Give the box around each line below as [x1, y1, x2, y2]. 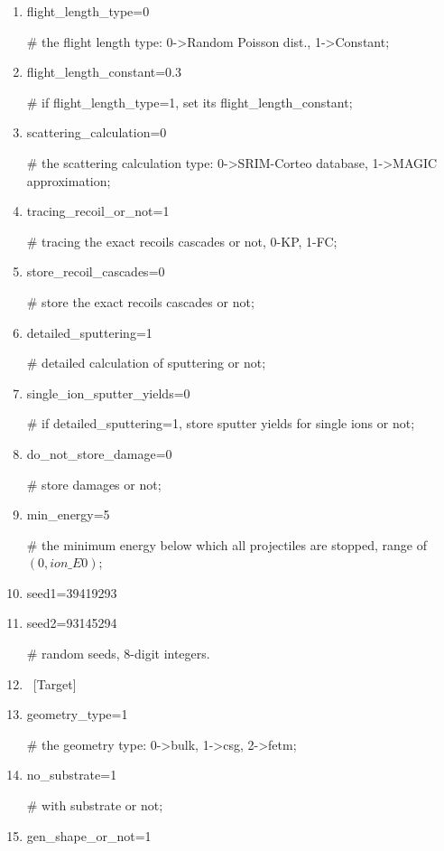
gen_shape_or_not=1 [26, 826, 152, 845]
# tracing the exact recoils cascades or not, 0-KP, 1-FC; [26, 231, 338, 250]
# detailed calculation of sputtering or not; [26, 353, 266, 372]
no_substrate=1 [26, 765, 117, 784]
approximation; [26, 171, 111, 190]
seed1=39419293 [26, 583, 117, 602]
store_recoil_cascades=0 [26, 262, 165, 281]
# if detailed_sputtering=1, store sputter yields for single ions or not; [26, 414, 415, 433]
